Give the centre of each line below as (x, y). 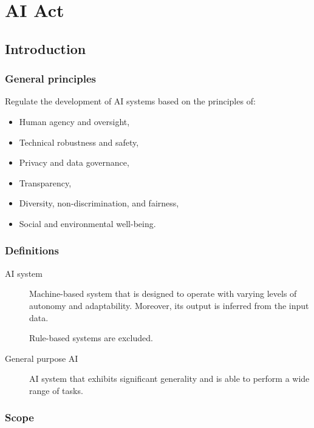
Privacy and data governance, (74, 162)
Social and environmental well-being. (87, 223)
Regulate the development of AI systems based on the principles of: (130, 101)
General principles (51, 79)
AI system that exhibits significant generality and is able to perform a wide (169, 379)
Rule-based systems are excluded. (91, 338)
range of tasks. (56, 390)
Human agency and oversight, (74, 121)
